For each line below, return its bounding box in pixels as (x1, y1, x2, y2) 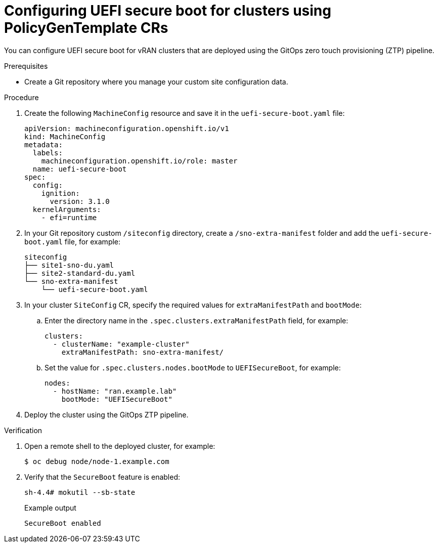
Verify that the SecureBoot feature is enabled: (24, 472, 180, 481)
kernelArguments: (32, 205, 101, 214)
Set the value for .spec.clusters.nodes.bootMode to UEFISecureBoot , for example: (45, 363, 341, 372)
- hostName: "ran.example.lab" (53, 387, 177, 395)
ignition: (41, 189, 80, 197)
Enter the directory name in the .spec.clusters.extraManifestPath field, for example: (45, 316, 348, 325)
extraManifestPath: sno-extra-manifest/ (61, 348, 224, 356)
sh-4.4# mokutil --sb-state (24, 488, 136, 496)
